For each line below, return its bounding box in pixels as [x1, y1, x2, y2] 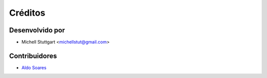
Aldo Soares [21, 64, 46, 71]
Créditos [9, 7, 45, 18]
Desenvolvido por [9, 26, 65, 34]
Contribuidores [9, 52, 57, 60]
